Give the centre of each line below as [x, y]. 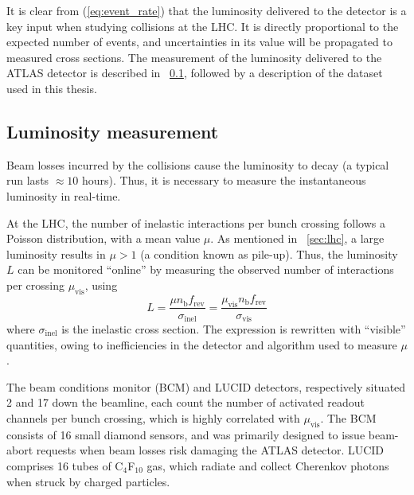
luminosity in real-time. [64, 195]
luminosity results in [56, 253]
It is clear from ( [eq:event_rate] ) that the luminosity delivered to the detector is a [207, 10]
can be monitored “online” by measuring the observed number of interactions [206, 269]
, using [101, 285]
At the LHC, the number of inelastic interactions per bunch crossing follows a [196, 222]
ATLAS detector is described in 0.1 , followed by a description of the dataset [195, 73]
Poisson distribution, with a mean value [103, 238]
